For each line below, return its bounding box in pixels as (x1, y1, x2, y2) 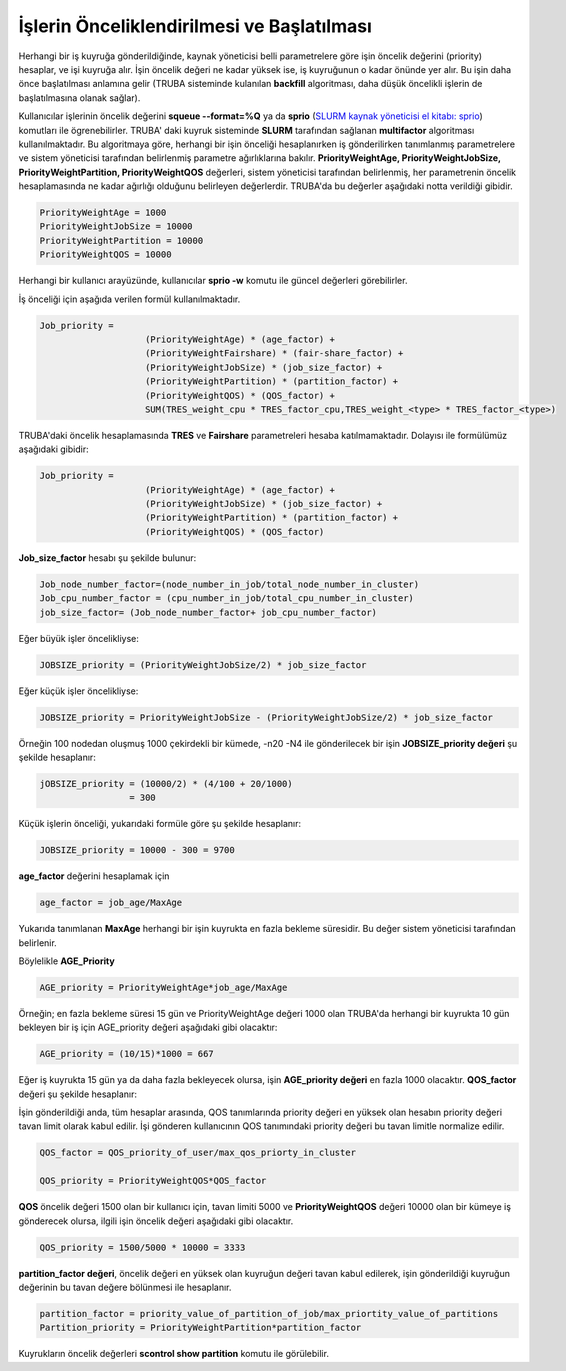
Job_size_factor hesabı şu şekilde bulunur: (18, 551, 197, 564)
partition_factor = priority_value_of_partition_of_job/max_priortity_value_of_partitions (39, 1308, 499, 1319)
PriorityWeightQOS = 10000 (39, 249, 172, 260)
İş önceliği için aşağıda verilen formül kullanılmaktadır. (18, 293, 241, 305)
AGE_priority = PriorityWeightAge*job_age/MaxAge (39, 981, 288, 993)
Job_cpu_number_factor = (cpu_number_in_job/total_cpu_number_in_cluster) (39, 593, 415, 604)
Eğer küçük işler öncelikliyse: (18, 685, 139, 697)
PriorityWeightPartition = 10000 (39, 235, 204, 246)
